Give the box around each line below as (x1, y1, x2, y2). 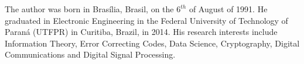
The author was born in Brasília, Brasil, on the (5, 3, 174, 15)
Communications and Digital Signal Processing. (5, 48, 176, 61)
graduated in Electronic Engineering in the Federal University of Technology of (5, 14, 288, 26)
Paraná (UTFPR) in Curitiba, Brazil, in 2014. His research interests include (5, 26, 278, 38)
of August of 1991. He (189, 3, 268, 15)
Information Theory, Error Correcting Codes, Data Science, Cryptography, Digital (5, 37, 300, 49)
